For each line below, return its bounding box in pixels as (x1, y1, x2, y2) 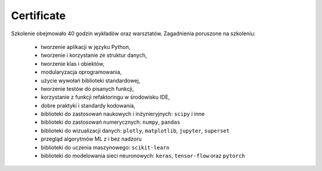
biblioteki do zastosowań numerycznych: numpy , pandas (41, 118, 181, 126)
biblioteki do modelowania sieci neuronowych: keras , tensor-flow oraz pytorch (41, 152, 246, 160)
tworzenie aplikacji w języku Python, (41, 43, 131, 50)
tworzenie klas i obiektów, (41, 60, 104, 67)
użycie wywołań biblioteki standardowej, (41, 77, 140, 84)
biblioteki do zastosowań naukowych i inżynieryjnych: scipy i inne (41, 111, 205, 118)
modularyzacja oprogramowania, (41, 69, 122, 76)
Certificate (11, 9, 66, 22)
